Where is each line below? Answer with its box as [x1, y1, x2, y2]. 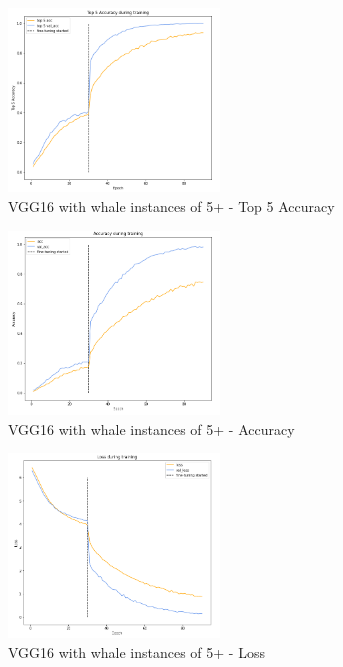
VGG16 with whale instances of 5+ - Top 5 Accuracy [8, 196, 335, 217]
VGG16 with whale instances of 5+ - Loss [8, 641, 265, 662]
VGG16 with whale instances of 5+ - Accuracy [8, 418, 295, 439]
